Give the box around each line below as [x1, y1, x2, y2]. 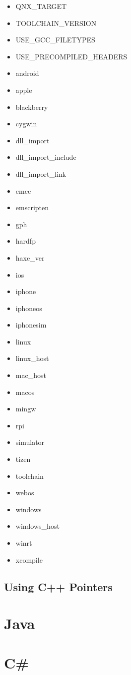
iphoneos [15, 303, 42, 313]
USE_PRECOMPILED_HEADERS [15, 51, 128, 61]
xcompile [15, 554, 43, 565]
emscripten [15, 202, 49, 213]
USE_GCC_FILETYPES [15, 34, 95, 45]
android [15, 68, 39, 78]
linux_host [15, 353, 49, 363]
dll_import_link [15, 168, 66, 179]
